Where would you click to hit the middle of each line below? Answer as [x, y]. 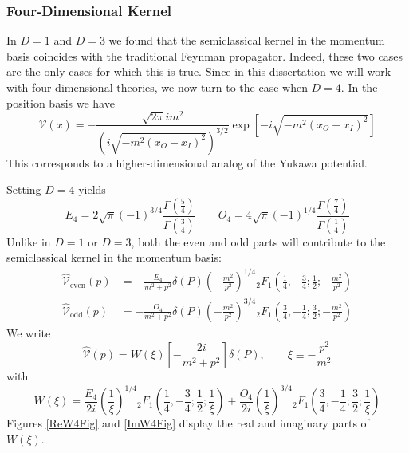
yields [92, 189]
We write [29, 332]
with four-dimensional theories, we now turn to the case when [157, 87]
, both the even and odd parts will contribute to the [258, 241]
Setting [24, 189]
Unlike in [29, 241]
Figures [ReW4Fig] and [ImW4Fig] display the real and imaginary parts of [188, 423]
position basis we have [61, 102]
